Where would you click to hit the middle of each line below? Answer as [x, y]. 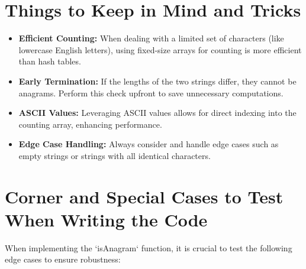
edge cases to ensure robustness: [63, 259]
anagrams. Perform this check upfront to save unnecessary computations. [151, 93]
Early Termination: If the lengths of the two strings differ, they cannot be [157, 81]
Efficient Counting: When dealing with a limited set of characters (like [151, 38]
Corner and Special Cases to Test [144, 196]
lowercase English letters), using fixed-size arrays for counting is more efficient [160, 49]
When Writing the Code [106, 219]
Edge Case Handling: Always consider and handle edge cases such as [149, 144]
